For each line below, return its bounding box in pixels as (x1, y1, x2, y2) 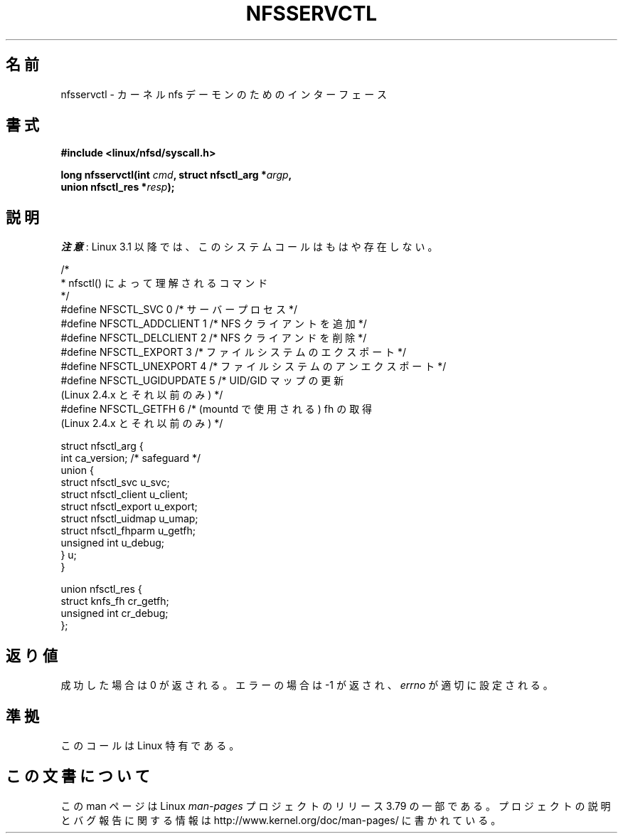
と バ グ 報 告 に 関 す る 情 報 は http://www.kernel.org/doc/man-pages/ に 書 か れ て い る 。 (60, 813, 501, 826)
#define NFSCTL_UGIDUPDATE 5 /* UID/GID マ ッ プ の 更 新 (60, 374, 344, 387)
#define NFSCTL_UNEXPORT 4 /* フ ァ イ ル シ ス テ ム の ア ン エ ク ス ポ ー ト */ (60, 360, 447, 373)
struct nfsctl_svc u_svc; (60, 476, 170, 489)
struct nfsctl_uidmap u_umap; (60, 512, 198, 525)
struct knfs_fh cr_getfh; (60, 595, 169, 608)
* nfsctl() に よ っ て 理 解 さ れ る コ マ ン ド (60, 277, 268, 290)
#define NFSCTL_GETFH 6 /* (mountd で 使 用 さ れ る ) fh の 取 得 (60, 403, 373, 416)
